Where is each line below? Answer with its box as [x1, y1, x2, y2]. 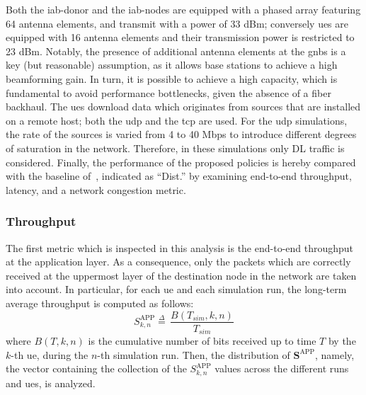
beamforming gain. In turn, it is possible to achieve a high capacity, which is [6, 71, 338, 86]
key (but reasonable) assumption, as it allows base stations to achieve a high [6, 57, 338, 72]
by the [328, 333, 356, 348]
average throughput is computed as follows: [6, 295, 194, 310]
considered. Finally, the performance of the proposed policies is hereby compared [6, 154, 356, 169]
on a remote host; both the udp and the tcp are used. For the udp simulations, [6, 113, 348, 127]
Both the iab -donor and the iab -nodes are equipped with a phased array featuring [6, 2, 361, 16]
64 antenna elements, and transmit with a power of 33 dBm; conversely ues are [6, 16, 349, 30]
